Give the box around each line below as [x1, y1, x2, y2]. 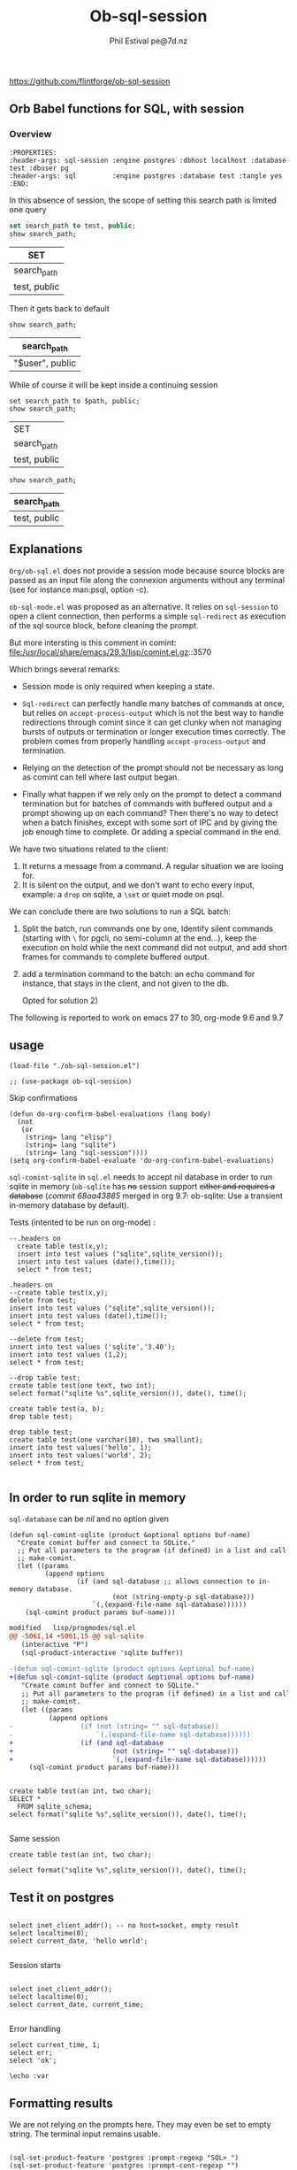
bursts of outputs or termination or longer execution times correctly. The [21, 726, 286, 736]
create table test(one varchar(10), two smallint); [9, 1435, 203, 1444]
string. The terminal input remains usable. [9, 2128, 161, 2139]
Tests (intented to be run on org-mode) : [9, 1217, 156, 1227]
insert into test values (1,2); [9, 1350, 128, 1359]
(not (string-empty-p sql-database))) [111, 1593, 255, 1602]
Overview [9, 128, 52, 141]
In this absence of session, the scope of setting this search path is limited [9, 195, 277, 205]
